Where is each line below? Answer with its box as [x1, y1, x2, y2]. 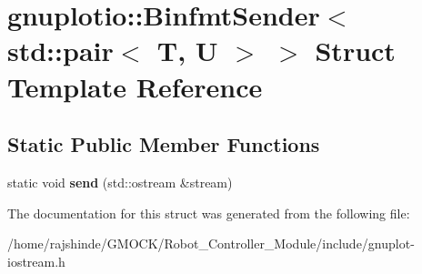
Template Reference [7, 67, 263, 105]
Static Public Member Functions [7, 130, 320, 158]
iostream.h [7, 251, 65, 270]
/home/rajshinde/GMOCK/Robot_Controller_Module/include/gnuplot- [7, 234, 415, 253]
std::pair [7, 32, 114, 69]
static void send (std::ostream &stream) [7, 172, 233, 191]
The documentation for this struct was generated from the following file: [7, 203, 410, 222]
